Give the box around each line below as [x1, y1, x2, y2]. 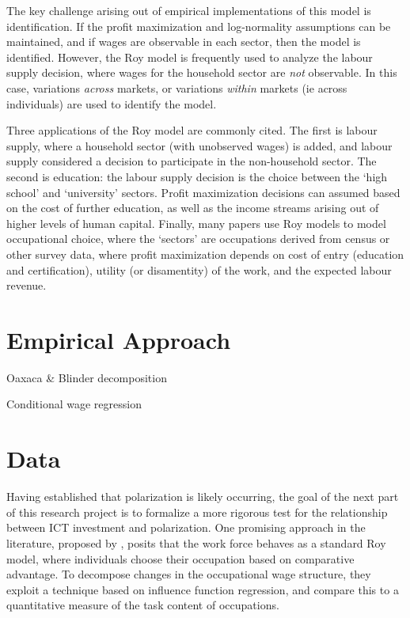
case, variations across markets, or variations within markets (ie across [6, 79, 347, 96]
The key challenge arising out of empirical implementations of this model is [6, 2, 371, 18]
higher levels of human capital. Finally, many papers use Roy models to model [6, 214, 386, 231]
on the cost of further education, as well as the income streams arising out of [6, 199, 379, 216]
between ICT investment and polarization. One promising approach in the [6, 519, 366, 536]
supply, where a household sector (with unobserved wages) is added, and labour [6, 137, 393, 154]
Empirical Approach [6, 323, 231, 355]
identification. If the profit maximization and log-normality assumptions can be [6, 17, 391, 34]
